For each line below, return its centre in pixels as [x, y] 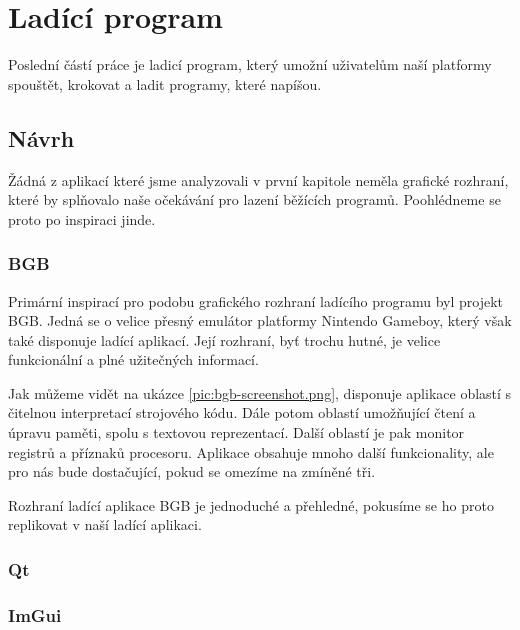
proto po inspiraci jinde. [82, 218]
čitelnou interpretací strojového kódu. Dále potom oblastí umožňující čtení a [242, 412]
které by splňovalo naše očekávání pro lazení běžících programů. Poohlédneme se [254, 199]
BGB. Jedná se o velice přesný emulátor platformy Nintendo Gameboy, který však [260, 320]
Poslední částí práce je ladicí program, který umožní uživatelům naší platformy [250, 64]
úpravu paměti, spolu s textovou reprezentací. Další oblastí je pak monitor [236, 432]
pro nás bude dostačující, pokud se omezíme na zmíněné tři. [192, 471]
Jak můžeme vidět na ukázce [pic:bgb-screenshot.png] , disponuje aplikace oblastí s [260, 392]
